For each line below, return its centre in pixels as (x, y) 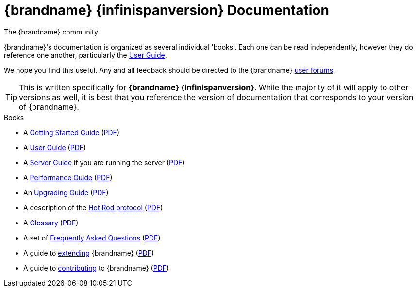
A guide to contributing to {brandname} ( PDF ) (96, 268)
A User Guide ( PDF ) (55, 147)
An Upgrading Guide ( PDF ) (66, 192)
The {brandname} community (51, 32)
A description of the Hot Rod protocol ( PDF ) (93, 207)
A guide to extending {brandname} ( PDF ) (89, 253)
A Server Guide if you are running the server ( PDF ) (104, 162)
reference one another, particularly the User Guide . (85, 55)
